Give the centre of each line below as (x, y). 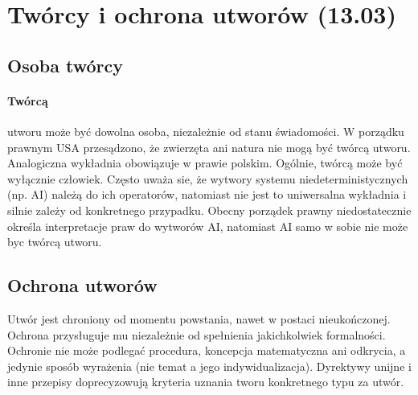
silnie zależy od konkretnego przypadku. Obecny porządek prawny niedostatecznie (209, 210)
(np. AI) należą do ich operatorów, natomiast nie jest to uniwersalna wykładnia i (207, 194)
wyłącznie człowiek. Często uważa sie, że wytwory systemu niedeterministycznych (208, 178)
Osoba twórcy (65, 65)
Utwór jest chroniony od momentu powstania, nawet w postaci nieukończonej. (199, 318)
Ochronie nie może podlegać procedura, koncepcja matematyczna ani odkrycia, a (207, 350)
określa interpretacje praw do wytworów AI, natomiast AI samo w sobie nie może (208, 226)
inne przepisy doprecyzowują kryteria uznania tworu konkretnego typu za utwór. (206, 382)
